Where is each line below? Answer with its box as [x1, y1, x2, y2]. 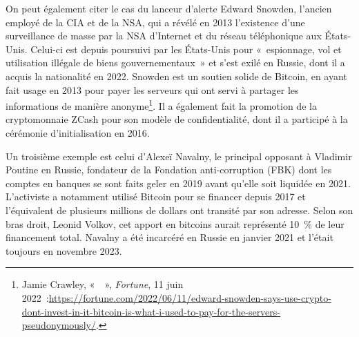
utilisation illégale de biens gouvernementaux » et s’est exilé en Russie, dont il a [6, 55, 345, 70]
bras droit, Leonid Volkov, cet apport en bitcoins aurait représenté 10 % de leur [6, 216, 345, 231]
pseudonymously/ [21, 318, 96, 332]
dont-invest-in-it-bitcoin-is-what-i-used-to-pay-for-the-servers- [21, 304, 281, 318]
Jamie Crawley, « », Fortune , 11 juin [21, 277, 184, 291]
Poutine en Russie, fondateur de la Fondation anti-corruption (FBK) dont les [6, 162, 332, 177]
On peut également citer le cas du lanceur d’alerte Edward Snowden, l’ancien [6, 1, 332, 15]
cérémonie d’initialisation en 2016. [6, 126, 150, 139]
